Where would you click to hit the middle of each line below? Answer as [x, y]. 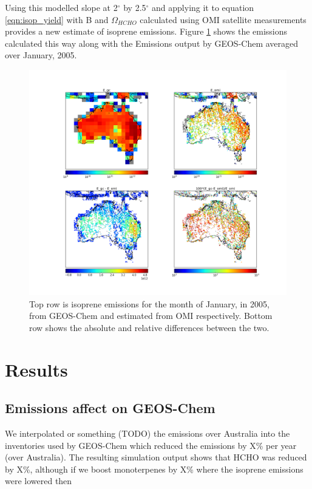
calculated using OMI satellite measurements [223, 19]
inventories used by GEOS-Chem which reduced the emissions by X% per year [151, 445]
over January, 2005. [41, 55]
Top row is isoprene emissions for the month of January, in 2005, [149, 303]
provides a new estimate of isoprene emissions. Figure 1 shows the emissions [146, 31]
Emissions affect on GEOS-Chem [110, 408]
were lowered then [39, 481]
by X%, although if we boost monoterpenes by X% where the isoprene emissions [154, 469]
